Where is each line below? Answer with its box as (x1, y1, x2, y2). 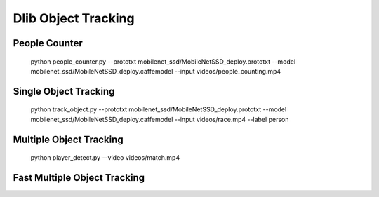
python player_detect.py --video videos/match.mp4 (30, 154, 180, 162)
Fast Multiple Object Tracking (13, 172, 145, 184)
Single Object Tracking (13, 85, 115, 97)
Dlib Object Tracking (13, 11, 135, 26)
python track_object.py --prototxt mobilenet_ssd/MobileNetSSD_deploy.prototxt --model (30, 105, 287, 114)
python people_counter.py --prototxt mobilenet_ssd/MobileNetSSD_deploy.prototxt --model (30, 57, 296, 66)
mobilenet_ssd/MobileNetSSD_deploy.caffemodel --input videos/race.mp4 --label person (30, 115, 289, 123)
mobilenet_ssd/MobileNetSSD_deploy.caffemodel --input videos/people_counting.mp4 (30, 67, 281, 75)
